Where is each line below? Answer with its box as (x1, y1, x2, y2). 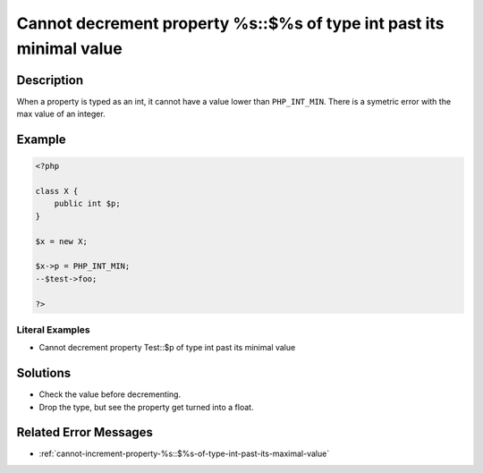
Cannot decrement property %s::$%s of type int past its (16, 13, 445, 33)
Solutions (16, 366, 72, 381)
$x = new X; (35, 236, 89, 246)
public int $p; (54, 198, 121, 209)
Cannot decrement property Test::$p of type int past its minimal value (38, 342, 296, 353)
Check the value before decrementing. (38, 389, 182, 400)
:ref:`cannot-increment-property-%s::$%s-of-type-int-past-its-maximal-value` (38, 448, 330, 460)
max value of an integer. (16, 108, 106, 120)
